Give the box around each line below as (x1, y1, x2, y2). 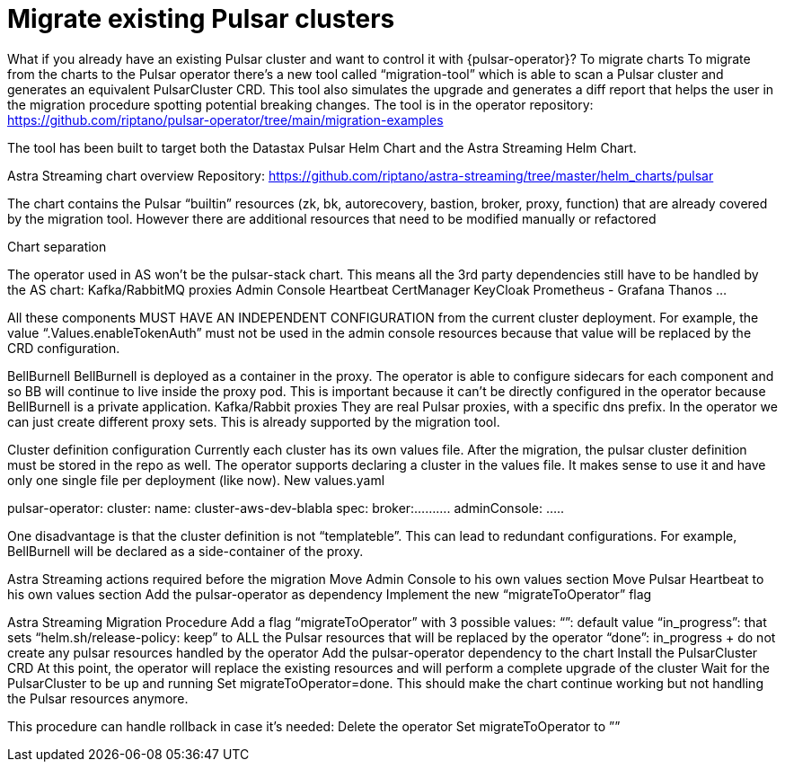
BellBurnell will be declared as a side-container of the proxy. (7, 543, 364, 559)
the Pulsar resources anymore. (7, 690, 189, 706)
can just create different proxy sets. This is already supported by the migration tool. (7, 413, 500, 429)
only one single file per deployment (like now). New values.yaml (7, 472, 385, 488)
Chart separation (7, 238, 107, 254)
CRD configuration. (7, 340, 120, 356)
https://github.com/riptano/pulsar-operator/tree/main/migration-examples (7, 111, 444, 128)
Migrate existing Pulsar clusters (7, 4, 395, 34)
